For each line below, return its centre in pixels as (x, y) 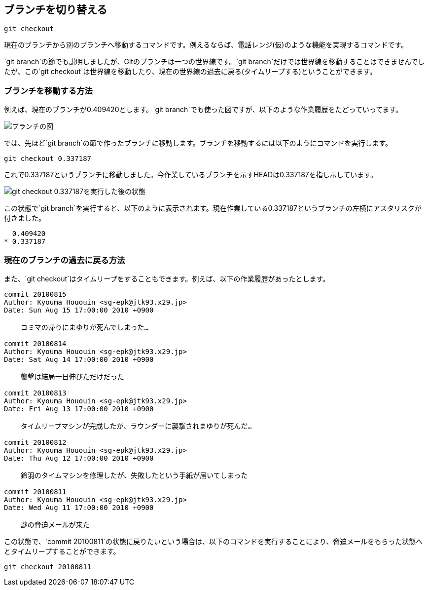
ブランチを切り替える (56, 10)
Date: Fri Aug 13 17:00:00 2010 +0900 (79, 409)
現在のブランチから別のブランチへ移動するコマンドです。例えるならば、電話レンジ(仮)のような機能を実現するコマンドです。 (206, 45)
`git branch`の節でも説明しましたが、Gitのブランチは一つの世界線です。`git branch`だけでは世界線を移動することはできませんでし (214, 62)
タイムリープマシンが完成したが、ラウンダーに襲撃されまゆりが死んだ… (136, 426)
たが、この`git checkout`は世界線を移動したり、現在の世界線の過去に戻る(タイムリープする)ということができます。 (190, 72)
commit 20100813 (35, 393)
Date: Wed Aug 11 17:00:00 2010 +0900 (79, 507)
